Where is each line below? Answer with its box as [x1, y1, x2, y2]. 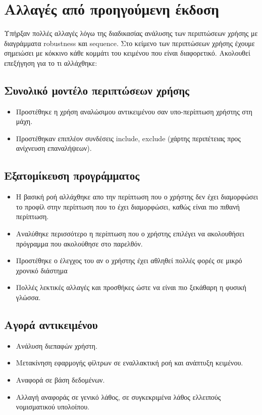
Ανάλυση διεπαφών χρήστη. [16, 340, 97, 351]
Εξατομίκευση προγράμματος [4, 168, 140, 183]
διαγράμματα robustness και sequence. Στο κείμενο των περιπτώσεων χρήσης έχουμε [4, 37, 255, 48]
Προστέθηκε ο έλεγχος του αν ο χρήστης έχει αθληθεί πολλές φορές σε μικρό [16, 255, 242, 266]
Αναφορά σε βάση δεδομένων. [16, 375, 105, 385]
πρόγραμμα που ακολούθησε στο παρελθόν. [16, 238, 143, 248]
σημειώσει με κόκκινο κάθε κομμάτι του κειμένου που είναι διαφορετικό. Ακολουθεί [4, 48, 250, 58]
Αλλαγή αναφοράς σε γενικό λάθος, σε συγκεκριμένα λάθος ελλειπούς [16, 391, 221, 402]
